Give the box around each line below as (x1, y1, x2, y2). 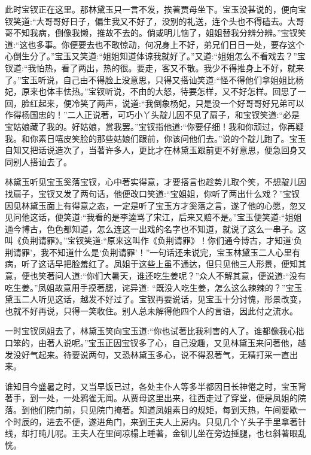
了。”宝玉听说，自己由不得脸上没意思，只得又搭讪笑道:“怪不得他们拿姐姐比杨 (5, 73, 304, 86)
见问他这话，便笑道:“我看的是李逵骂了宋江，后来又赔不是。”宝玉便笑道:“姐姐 (5, 211, 302, 223)
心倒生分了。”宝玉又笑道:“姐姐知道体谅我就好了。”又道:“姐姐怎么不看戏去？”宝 (5, 50, 306, 62)
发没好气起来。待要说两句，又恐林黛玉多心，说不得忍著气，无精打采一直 (5, 348, 289, 360)
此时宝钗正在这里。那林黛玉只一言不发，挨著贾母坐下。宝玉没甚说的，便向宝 (5, 3, 306, 15)
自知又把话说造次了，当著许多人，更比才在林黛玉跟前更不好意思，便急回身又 (5, 144, 306, 156)
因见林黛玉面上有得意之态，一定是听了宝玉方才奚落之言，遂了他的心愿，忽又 (5, 199, 306, 211)
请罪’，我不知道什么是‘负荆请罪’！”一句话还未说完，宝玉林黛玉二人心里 (13, 245, 292, 258)
